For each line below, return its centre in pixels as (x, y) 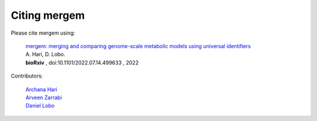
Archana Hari (41, 89)
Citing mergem (48, 15)
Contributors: (27, 76)
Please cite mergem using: (43, 33)
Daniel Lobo (40, 106)
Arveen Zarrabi (44, 98)
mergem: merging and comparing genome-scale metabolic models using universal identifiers (138, 46)
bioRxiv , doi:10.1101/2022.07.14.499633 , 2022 (82, 62)
